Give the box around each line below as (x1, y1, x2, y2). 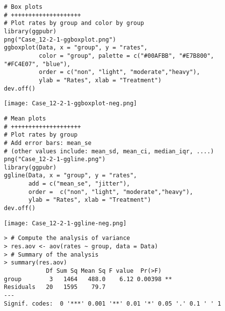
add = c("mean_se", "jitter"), (28, 180, 130, 188)
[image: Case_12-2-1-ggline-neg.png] (4, 219, 127, 227)
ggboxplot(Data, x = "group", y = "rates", (4, 44, 148, 51)
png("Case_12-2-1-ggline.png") (4, 156, 106, 163)
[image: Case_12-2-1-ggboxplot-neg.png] (4, 100, 137, 107)
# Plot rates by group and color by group (4, 20, 144, 27)
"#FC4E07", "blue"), (4, 60, 71, 68)
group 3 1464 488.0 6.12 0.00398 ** (4, 275, 172, 283)
